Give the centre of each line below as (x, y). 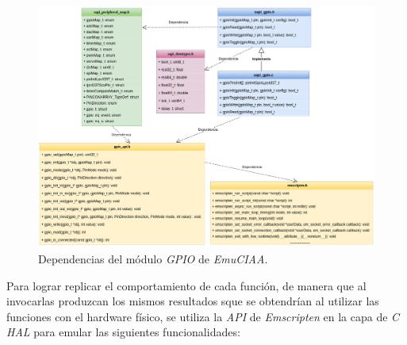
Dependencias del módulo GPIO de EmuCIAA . (153, 258)
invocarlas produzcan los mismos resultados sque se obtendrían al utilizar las (193, 301)
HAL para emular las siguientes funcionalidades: (123, 332)
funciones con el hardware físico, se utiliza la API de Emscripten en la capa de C (203, 316)
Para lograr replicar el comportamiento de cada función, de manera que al (186, 285)
